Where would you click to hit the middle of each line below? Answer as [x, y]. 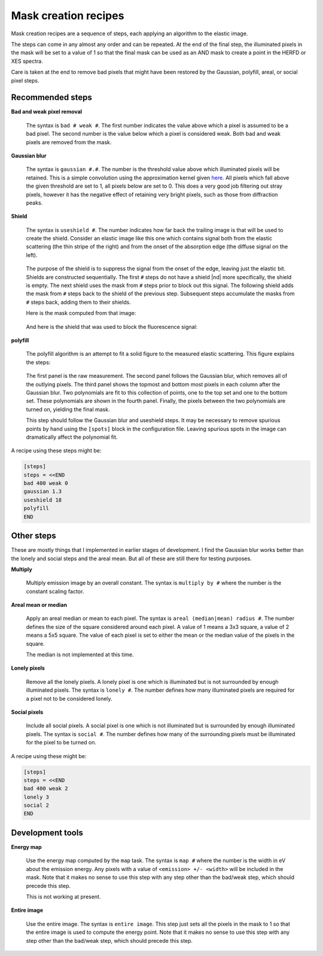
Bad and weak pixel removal [47, 112]
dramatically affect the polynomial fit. [72, 437]
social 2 [36, 805]
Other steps [33, 536]
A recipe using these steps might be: [56, 451]
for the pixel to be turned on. [61, 743]
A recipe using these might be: [49, 756]
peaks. [34, 203]
